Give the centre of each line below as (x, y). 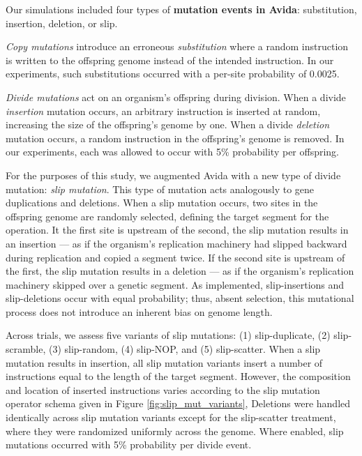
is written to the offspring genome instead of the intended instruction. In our (170, 60)
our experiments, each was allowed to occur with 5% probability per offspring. (173, 152)
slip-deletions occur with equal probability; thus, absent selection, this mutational (180, 298)
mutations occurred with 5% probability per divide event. (129, 444)
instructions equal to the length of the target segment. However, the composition (178, 376)
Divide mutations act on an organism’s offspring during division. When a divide (176, 97)
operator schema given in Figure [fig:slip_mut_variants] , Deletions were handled (178, 403)
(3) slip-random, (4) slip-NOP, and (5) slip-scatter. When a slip (184, 349)
